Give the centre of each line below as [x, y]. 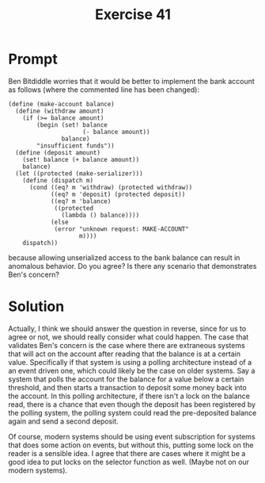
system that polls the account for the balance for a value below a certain [126, 379]
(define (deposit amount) [58, 152]
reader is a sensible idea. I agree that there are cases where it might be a [127, 453]
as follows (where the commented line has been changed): [104, 90]
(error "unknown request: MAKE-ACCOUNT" [122, 229]
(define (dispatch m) [58, 180]
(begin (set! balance [72, 125]
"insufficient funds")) [76, 146]
